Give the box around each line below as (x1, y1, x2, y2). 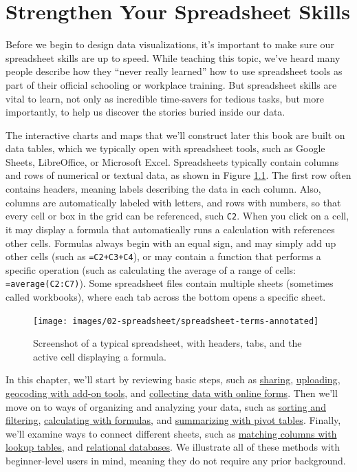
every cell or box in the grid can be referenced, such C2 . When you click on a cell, (6, 208, 349, 223)
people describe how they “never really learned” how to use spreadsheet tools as (6, 64, 343, 78)
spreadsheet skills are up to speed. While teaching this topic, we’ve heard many (6, 50, 340, 65)
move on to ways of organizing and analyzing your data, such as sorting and (6, 399, 326, 414)
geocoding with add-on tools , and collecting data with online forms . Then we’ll (6, 386, 338, 400)
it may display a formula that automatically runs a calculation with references (6, 222, 335, 236)
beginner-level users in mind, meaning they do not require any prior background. (6, 453, 346, 467)
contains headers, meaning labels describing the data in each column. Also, (6, 182, 321, 196)
